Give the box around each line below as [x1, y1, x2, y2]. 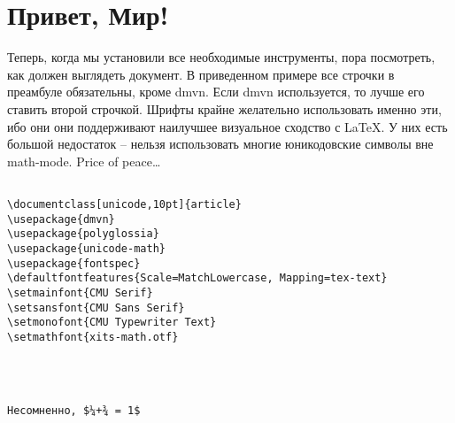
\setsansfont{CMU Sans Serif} [7, 301, 185, 314]
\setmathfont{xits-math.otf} [7, 330, 179, 343]
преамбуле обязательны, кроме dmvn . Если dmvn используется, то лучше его [7, 82, 425, 101]
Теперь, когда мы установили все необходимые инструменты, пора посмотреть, [7, 48, 436, 66]
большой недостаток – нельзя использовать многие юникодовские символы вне [7, 135, 434, 153]
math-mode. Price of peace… [7, 151, 161, 170]
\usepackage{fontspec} [7, 257, 141, 270]
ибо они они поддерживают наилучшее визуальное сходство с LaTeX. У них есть [7, 117, 448, 135]
